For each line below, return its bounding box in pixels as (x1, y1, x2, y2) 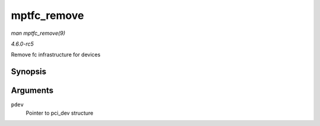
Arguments (11, 86, 54, 96)
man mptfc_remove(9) (11, 30, 65, 37)
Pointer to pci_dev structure (25, 109, 94, 117)
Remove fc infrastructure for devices (11, 51, 101, 59)
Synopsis (11, 67, 47, 77)
